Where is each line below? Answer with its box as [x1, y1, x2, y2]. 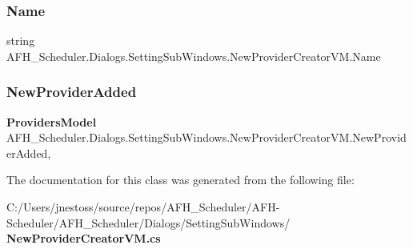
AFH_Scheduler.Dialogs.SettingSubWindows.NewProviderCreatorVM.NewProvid [6, 129, 407, 146]
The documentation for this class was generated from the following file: [6, 171, 355, 188]
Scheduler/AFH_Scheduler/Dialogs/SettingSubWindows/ [6, 214, 291, 231]
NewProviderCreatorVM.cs [6, 230, 161, 247]
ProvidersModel [6, 113, 97, 130]
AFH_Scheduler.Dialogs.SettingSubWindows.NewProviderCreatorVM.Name [6, 47, 381, 64]
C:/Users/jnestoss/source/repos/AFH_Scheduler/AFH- [6, 199, 280, 215]
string [6, 32, 35, 49]
